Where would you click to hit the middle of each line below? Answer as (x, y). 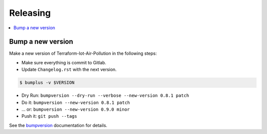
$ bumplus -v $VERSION (47, 83)
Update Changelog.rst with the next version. (69, 70)
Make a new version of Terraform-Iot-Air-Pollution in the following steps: (83, 53)
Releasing (30, 13)
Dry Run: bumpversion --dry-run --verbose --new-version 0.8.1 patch (105, 95)
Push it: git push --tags (49, 116)
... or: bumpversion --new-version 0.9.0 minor (76, 109)
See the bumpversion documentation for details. (58, 125)
